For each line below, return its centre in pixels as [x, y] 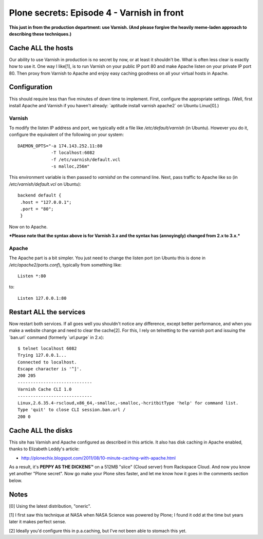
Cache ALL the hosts [41, 48]
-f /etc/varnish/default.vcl [86, 159]
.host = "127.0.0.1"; [46, 202]
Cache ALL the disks [41, 431]
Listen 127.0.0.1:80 [42, 298]
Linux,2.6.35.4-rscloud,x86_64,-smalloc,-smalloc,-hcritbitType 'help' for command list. [128, 403]
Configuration [31, 87]
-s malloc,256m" [70, 166]
